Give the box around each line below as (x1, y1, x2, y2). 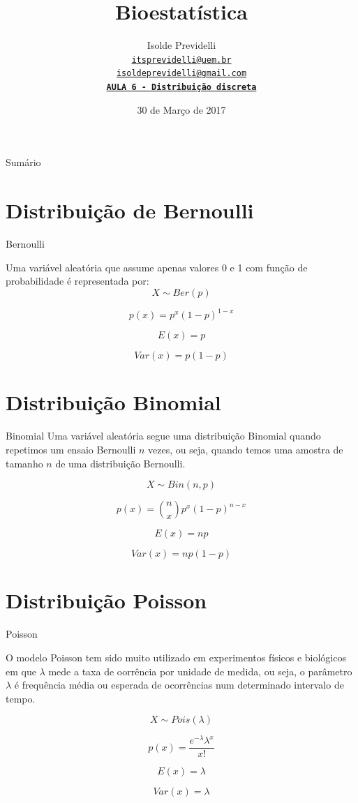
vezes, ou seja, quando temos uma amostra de (148, 442, 343, 456)
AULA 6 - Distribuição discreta (106, 82, 257, 93)
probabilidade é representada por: (6, 273, 149, 288)
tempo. (6, 691, 36, 705)
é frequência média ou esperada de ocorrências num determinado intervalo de (14, 677, 344, 692)
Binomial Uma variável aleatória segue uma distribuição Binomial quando (6, 428, 321, 443)
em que (6, 663, 36, 678)
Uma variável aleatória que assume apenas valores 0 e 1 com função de (6, 260, 308, 274)
